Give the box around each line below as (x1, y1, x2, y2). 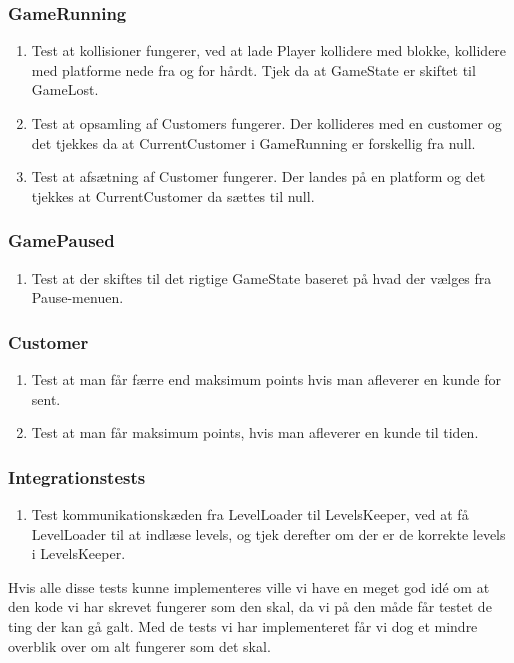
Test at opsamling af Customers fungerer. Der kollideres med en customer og (31, 113, 502, 133)
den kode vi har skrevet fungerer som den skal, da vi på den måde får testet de (8, 596, 492, 617)
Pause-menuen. (31, 287, 124, 308)
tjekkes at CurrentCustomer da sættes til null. (31, 185, 315, 206)
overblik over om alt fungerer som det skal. (8, 635, 271, 656)
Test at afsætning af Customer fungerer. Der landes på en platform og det (31, 166, 486, 187)
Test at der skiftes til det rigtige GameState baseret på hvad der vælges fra (31, 267, 492, 288)
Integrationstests (8, 464, 146, 489)
